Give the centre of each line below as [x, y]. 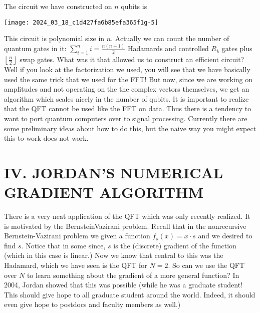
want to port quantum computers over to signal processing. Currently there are [126, 118]
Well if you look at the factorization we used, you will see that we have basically [127, 69]
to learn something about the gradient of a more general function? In [133, 275]
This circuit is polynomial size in [54, 38]
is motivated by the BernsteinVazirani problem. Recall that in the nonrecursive [125, 226]
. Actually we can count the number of [170, 38]
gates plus [237, 48]
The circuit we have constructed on [58, 6]
